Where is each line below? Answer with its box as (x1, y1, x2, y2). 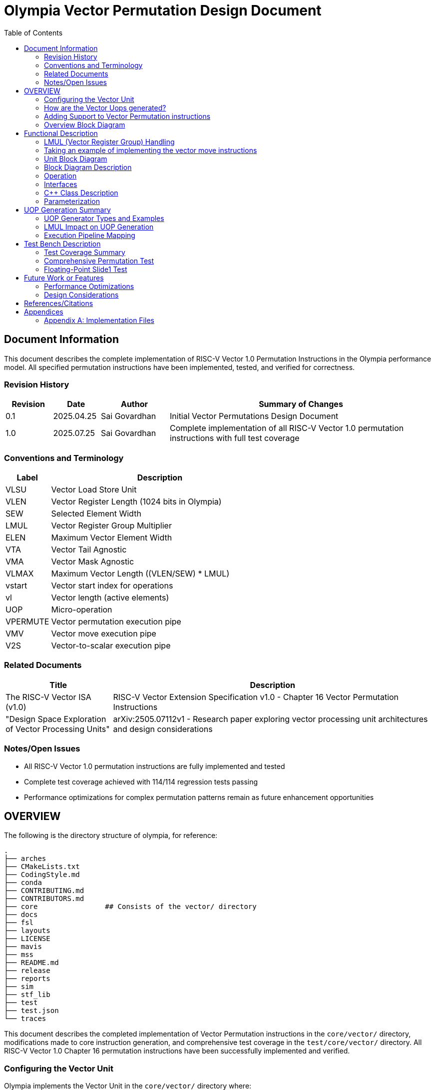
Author (120, 399, 148, 409)
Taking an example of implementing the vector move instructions (44, 145, 257, 154)
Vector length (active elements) (51, 592, 169, 603)
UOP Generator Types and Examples (44, 213, 164, 222)
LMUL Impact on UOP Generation (44, 222, 154, 231)
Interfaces (44, 179, 77, 188)
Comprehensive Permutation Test (44, 256, 154, 265)
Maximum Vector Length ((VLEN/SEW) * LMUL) (51, 568, 230, 579)
